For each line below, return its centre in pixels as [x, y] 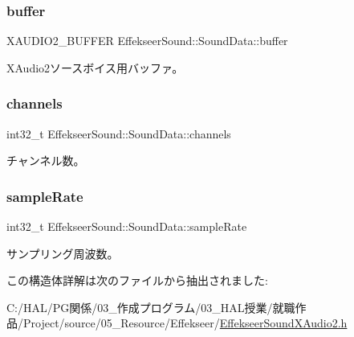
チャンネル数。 [46, 160]
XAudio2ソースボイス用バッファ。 [95, 67]
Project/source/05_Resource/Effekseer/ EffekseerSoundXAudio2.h [185, 323]
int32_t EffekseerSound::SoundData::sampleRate [127, 226]
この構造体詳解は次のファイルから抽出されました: [137, 280]
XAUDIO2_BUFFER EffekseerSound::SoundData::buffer [147, 41]
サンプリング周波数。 [63, 253]
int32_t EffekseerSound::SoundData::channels [119, 133]
